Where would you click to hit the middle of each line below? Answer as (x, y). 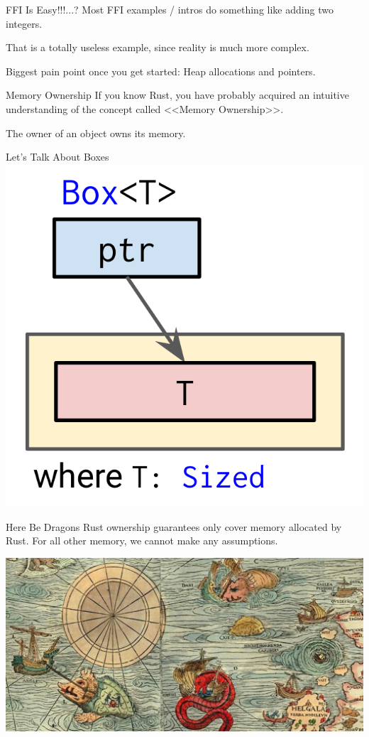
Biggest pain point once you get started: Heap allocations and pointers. (161, 71)
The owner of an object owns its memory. (96, 133)
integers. (24, 23)
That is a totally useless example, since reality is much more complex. (158, 47)
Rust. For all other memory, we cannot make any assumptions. (142, 540)
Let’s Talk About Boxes (57, 157)
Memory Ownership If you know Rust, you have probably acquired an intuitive (177, 95)
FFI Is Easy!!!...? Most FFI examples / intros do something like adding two (170, 9)
